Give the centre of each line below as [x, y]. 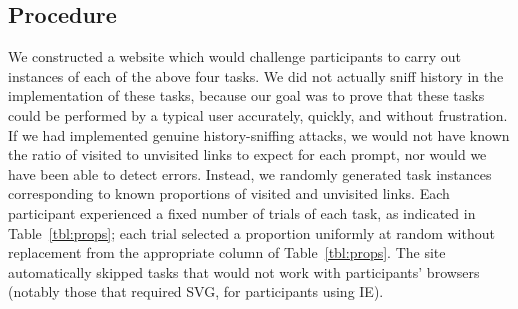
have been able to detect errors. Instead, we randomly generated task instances [250, 173]
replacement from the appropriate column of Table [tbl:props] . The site [227, 252]
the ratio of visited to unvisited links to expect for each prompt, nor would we [247, 154]
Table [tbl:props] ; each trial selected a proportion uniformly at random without [251, 232]
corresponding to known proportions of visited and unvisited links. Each [229, 193]
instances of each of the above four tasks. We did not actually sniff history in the [256, 75]
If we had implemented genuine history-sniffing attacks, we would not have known [259, 134]
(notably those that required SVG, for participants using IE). [196, 291]
